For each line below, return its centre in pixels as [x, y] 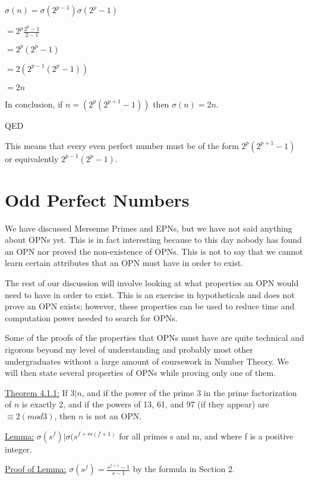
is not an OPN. [114, 415]
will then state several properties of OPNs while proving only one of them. [141, 373]
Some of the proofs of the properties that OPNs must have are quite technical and [154, 338]
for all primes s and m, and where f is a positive [206, 436]
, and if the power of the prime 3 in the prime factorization [189, 392]
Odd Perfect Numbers [97, 199]
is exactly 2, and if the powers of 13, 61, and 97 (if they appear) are [146, 404]
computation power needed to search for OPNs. [91, 317]
